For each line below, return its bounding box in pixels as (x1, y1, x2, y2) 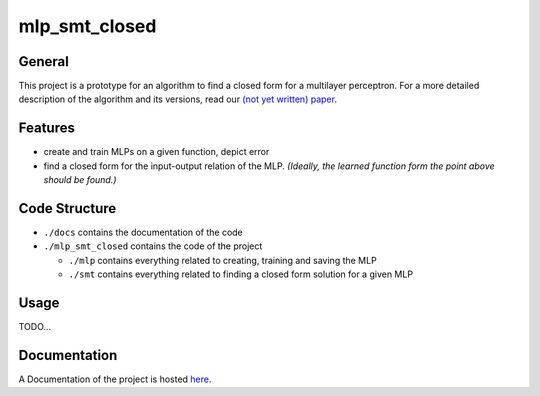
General (18, 53, 70, 70)
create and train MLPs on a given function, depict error (43, 146, 270, 158)
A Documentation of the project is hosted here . (18, 373, 212, 385)
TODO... (18, 321, 52, 333)
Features (18, 120, 75, 137)
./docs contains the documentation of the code (43, 226, 244, 239)
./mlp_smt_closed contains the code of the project (43, 240, 263, 252)
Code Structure (18, 200, 117, 217)
